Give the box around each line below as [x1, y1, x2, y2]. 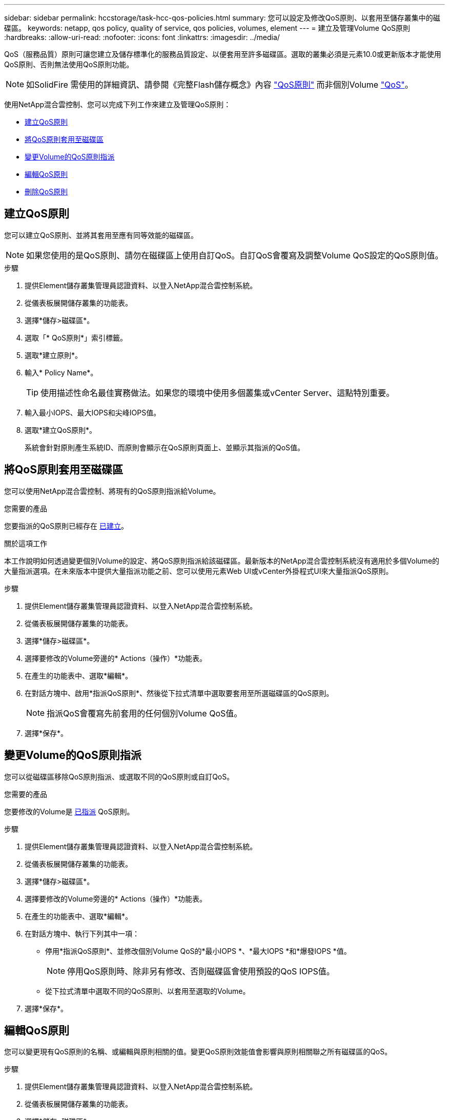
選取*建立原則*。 [25, 350, 83, 359]
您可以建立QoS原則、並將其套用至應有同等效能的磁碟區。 [4, 230, 198, 239]
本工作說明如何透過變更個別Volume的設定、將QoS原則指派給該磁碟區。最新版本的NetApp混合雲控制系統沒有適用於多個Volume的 [4, 556, 440, 565]
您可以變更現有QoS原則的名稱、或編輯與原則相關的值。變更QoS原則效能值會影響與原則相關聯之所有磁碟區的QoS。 [4, 1047, 392, 1056]
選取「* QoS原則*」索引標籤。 [25, 333, 128, 342]
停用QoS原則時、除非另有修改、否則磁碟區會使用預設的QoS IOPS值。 [67, 966, 335, 976]
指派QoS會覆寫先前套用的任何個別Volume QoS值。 [47, 708, 242, 718]
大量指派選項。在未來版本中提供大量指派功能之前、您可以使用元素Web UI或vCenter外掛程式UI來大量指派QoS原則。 [4, 566, 393, 575]
